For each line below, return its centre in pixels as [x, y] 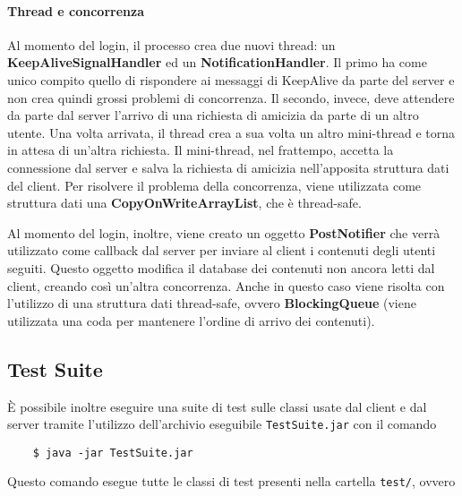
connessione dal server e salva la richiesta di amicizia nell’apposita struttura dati [228, 167]
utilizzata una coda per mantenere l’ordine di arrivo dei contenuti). [191, 320]
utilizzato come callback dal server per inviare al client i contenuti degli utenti [222, 250]
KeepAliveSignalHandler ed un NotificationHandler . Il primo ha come [217, 62]
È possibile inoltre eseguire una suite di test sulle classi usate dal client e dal [217, 406]
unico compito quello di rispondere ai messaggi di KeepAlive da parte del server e [231, 79]
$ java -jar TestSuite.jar [113, 453]
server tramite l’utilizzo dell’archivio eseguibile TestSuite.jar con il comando [222, 424]
